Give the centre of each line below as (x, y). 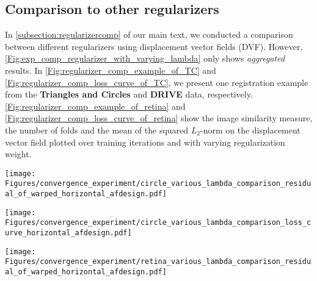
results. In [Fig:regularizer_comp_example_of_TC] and (111, 70)
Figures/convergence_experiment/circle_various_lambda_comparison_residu (158, 184)
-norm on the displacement (250, 130)
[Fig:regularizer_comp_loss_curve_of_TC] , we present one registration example (157, 82)
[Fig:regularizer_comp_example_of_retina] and (95, 106)
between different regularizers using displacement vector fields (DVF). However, (154, 46)
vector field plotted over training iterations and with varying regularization (145, 142)
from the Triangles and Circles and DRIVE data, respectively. (129, 94)
